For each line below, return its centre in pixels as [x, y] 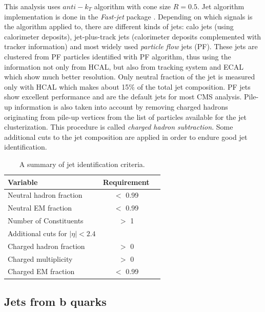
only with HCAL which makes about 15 [67, 86]
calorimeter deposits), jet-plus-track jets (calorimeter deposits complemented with [133, 36]
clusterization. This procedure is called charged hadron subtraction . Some [119, 127]
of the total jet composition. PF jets [194, 86]
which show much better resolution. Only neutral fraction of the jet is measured [130, 77]
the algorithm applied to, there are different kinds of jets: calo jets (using [119, 26]
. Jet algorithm [221, 6]
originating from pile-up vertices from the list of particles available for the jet [125, 117]
